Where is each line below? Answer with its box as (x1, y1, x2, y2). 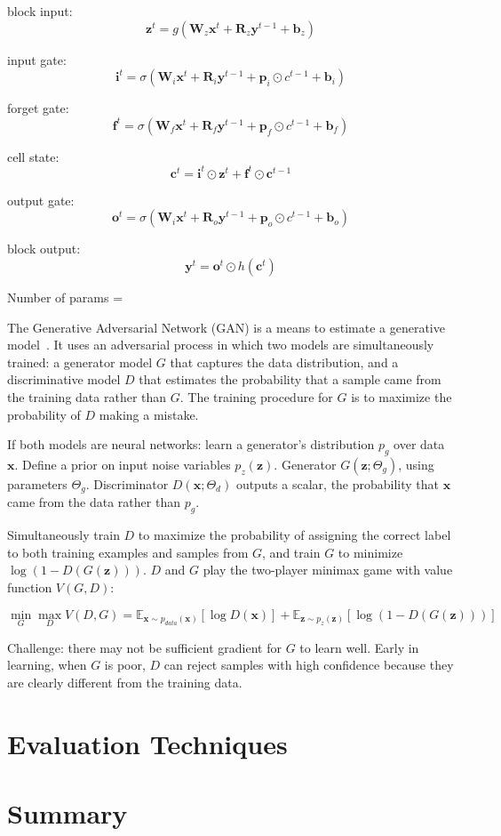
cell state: (7, 147, 60, 165)
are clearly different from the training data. (7, 673, 243, 692)
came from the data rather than (7, 493, 180, 511)
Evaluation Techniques (7, 725, 288, 761)
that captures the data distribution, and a (170, 352, 399, 371)
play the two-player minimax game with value (203, 560, 453, 579)
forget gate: (7, 99, 69, 117)
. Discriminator (85, 475, 169, 494)
